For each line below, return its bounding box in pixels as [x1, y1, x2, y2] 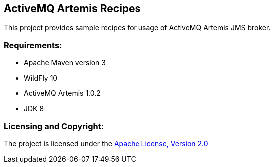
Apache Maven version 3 [24, 58, 106, 67]
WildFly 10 [24, 74, 58, 83]
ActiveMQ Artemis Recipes [4, 2, 141, 15]
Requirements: [4, 40, 62, 50]
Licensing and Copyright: [4, 121, 104, 131]
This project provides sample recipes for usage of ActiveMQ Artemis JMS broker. [4, 23, 271, 32]
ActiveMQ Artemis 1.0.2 [24, 89, 101, 98]
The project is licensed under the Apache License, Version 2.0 [4, 139, 208, 148]
